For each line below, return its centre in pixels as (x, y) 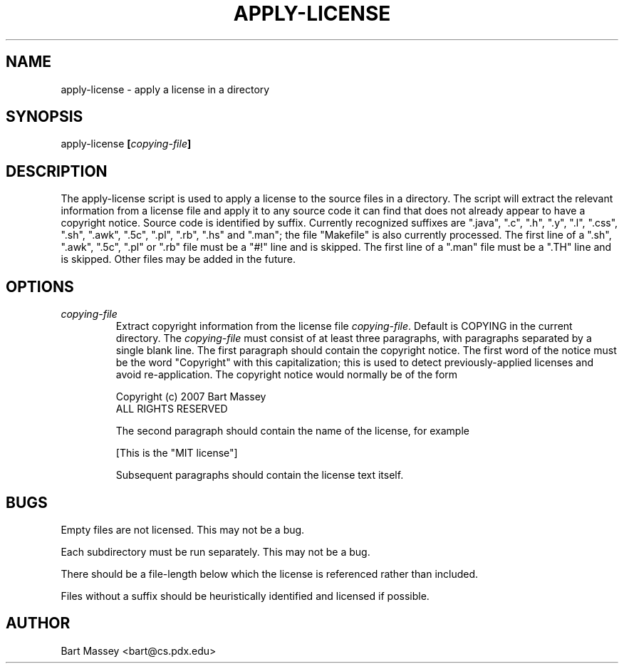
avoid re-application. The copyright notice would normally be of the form (287, 375)
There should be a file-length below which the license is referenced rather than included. (270, 574)
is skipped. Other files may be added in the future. (178, 259)
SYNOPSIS (45, 117)
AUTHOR (38, 623)
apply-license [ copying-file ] (126, 144)
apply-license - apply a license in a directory (165, 89)
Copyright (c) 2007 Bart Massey (191, 397)
